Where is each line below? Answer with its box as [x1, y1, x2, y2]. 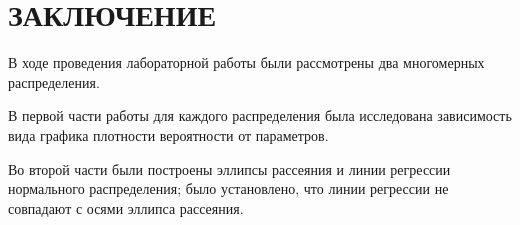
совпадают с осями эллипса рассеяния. [8, 197, 244, 218]
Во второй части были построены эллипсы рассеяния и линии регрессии [8, 158, 451, 179]
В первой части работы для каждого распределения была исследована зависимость [8, 105, 512, 126]
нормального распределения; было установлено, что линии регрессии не [8, 178, 449, 199]
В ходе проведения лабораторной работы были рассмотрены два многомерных [8, 52, 485, 73]
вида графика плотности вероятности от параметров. [8, 124, 329, 145]
